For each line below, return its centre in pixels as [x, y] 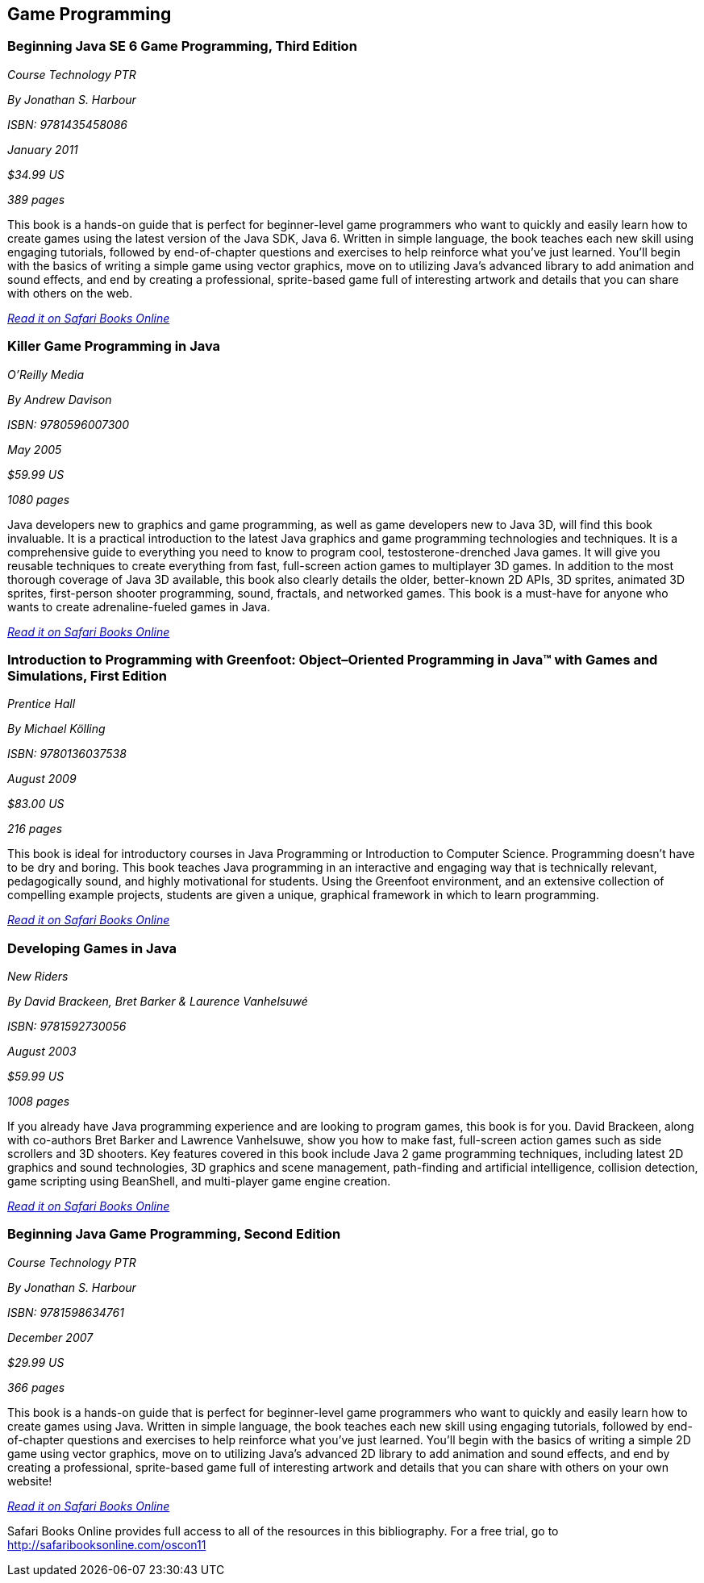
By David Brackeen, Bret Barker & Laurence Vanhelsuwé [158, 1002]
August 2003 [42, 1052]
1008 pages [39, 1102]
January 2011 [43, 149]
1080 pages [39, 499]
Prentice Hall [42, 704]
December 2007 [50, 1337]
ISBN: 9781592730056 [67, 1027]
